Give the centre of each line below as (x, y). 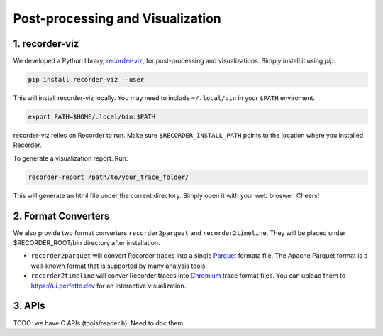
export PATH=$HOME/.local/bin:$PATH (92, 117)
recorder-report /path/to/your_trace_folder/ (109, 177)
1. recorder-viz (46, 44)
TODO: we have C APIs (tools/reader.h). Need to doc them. (99, 323)
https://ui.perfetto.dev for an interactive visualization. (109, 286)
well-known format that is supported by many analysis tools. (119, 266)
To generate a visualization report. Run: (71, 158)
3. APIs (29, 306)
